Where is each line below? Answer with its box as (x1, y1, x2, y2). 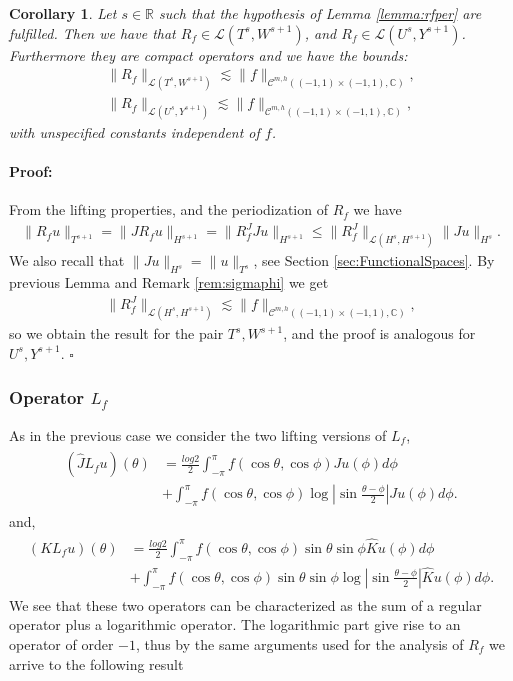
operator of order (9, 633, 114, 654)
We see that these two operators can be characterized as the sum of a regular (9, 594, 482, 615)
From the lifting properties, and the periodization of (9, 199, 328, 220)
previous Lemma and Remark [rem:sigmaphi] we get (9, 272, 329, 293)
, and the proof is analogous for (283, 323, 476, 344)
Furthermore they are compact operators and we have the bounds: (9, 44, 408, 65)
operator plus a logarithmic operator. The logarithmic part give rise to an (9, 614, 461, 635)
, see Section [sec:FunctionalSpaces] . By (253, 250, 495, 271)
